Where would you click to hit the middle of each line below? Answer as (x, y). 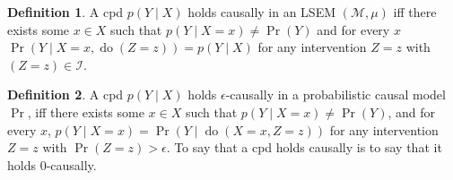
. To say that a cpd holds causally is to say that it (304, 147)
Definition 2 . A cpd (65, 94)
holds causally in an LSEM (262, 12)
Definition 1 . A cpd (65, 12)
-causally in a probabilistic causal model (335, 94)
